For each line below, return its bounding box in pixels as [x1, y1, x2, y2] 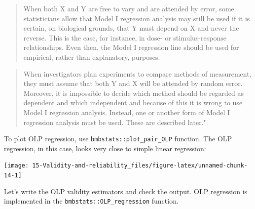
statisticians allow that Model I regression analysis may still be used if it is [23, 13, 250, 23]
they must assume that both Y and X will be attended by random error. [23, 78, 243, 88]
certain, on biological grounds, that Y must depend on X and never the [23, 23, 239, 33]
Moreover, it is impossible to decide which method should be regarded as [23, 87, 244, 98]
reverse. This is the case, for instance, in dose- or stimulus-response [23, 32, 226, 42]
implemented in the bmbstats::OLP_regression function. [4, 196, 179, 206]
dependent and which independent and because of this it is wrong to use [23, 97, 243, 108]
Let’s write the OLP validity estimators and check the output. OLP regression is [4, 186, 248, 196]
